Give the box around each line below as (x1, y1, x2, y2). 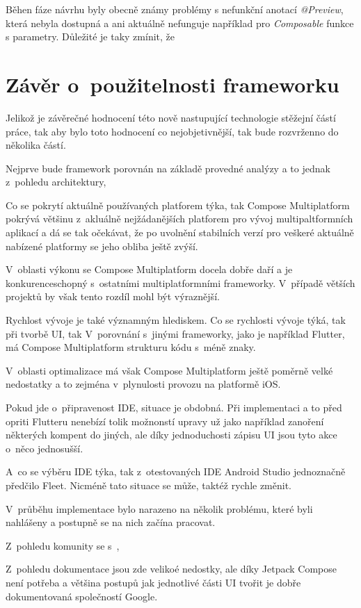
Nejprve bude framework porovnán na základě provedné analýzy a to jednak (6, 161, 330, 175)
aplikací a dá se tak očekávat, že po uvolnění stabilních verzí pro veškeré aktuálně (6, 225, 354, 240)
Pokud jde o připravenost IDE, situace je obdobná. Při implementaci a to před (6, 400, 342, 414)
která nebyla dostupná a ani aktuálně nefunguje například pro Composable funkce (6, 15, 354, 30)
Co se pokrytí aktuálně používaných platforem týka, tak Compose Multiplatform (6, 197, 350, 212)
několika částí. (6, 138, 66, 152)
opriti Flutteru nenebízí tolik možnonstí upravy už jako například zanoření (6, 413, 324, 428)
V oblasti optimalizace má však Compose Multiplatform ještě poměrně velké (6, 363, 333, 377)
